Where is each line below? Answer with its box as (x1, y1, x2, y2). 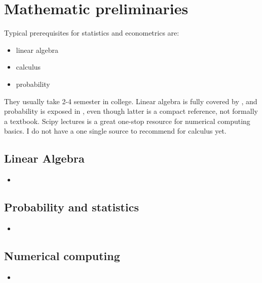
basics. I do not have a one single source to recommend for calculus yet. (4, 125, 227, 136)
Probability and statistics (4, 199, 139, 215)
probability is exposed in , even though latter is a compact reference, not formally (4, 106, 258, 116)
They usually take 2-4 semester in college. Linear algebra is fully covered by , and (4, 96, 257, 106)
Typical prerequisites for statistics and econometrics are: (4, 27, 179, 38)
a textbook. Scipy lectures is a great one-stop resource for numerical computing (4, 115, 250, 126)
